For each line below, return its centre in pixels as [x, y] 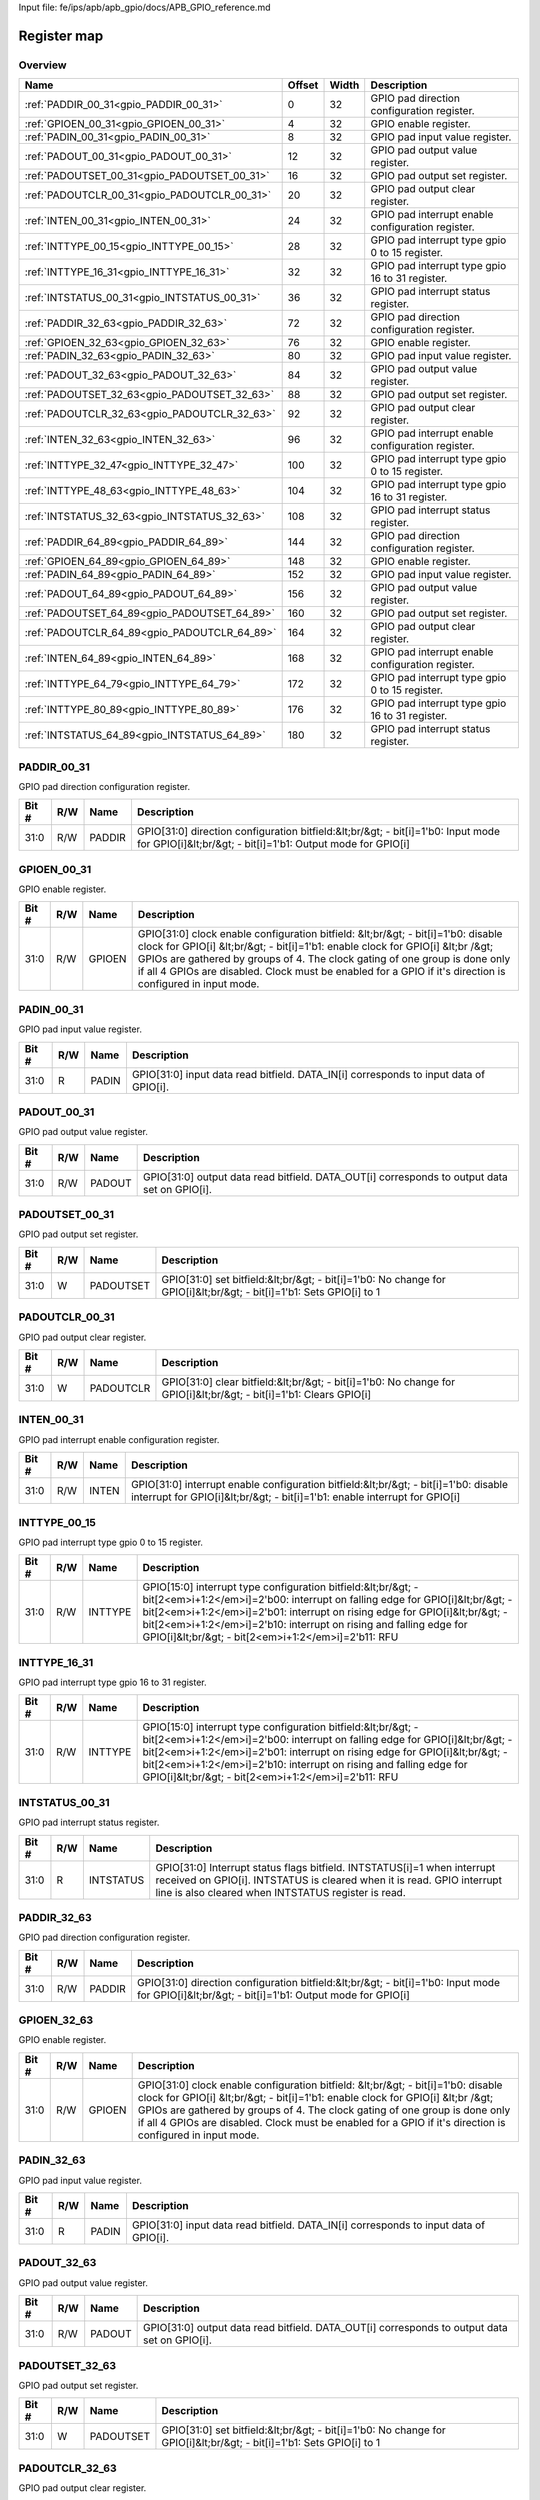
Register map [61, 35]
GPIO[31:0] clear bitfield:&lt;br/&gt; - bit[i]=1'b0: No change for [308, 1382]
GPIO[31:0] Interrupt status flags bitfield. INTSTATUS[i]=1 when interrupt [325, 1867]
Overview [42, 65]
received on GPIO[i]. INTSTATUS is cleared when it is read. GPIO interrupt [328, 1880]
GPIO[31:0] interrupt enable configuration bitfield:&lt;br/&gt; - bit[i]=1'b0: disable [319, 1485]
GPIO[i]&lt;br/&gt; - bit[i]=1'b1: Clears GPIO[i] [266, 1394]
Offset [303, 85]
